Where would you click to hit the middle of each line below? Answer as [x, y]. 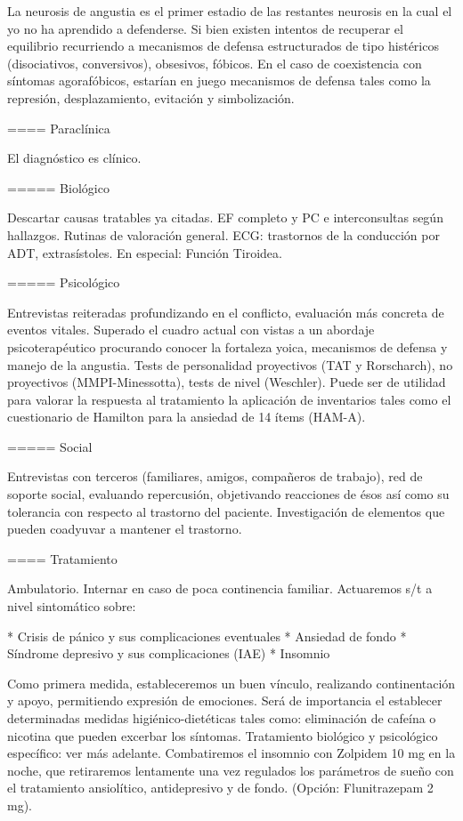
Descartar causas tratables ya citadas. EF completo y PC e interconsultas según [225, 217]
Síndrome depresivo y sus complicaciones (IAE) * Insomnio [169, 653]
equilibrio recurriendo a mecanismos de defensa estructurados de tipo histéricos [223, 46]
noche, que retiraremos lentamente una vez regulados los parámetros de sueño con [231, 770]
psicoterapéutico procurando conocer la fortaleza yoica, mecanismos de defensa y [227, 346]
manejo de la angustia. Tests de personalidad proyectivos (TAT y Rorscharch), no [230, 364]
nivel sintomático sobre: [72, 606]
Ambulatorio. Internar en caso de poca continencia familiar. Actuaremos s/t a [220, 588]
